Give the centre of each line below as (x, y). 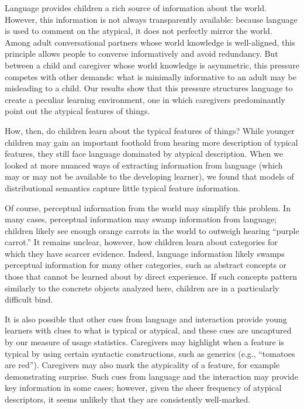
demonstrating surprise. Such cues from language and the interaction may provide (151, 376)
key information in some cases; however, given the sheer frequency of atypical (143, 388)
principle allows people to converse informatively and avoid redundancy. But (141, 54)
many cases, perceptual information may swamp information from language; (141, 219)
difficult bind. (29, 299)
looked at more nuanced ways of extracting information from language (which (144, 165)
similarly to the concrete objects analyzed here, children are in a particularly (142, 288)
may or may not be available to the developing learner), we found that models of (149, 176)
